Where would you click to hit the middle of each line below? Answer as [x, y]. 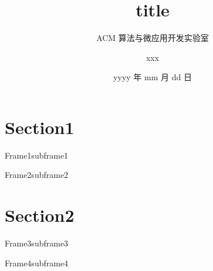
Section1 [40, 127]
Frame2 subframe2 [37, 175]
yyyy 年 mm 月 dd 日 [153, 77]
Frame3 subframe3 [37, 243]
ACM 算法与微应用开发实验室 [153, 38]
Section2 [40, 215]
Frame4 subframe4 [37, 263]
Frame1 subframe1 [37, 155]
